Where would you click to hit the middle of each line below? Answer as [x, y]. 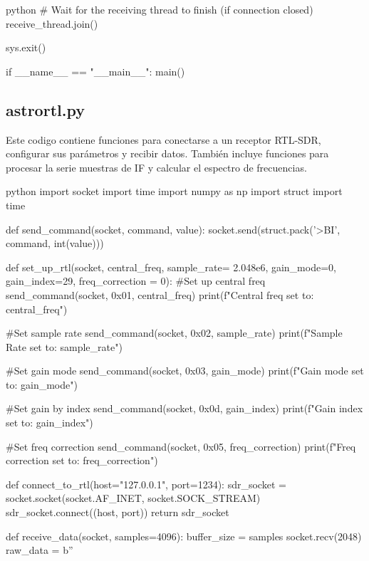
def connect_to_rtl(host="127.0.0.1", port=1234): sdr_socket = [146, 484]
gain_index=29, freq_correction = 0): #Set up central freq [136, 281]
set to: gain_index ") [50, 423]
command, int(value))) [55, 243]
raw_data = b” [40, 550]
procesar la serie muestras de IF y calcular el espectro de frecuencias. [156, 167]
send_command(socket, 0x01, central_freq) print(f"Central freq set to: [160, 294]
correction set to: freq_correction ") [82, 460]
